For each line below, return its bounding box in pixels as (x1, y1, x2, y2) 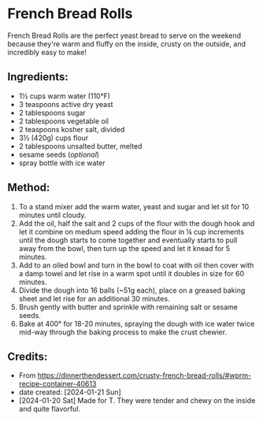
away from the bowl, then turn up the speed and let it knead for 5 (18, 243, 231, 253)
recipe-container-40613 (18, 379, 97, 389)
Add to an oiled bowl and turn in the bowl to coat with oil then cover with (18, 260, 254, 270)
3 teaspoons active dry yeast (18, 99, 113, 109)
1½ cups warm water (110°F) (18, 91, 111, 101)
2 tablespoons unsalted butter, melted (18, 141, 143, 150)
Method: (7, 181, 50, 194)
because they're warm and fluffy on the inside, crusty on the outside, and (7, 39, 246, 48)
